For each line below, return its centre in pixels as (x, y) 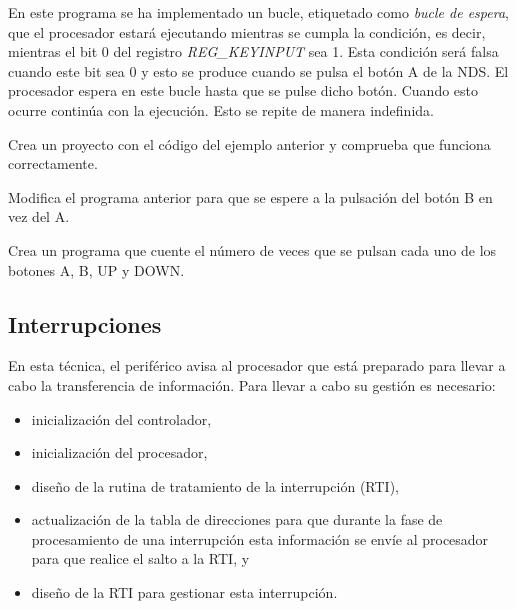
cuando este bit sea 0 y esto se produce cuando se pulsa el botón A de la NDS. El (258, 70)
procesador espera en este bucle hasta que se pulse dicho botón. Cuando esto (243, 90)
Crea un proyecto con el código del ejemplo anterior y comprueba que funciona (249, 143)
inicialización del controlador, (121, 418)
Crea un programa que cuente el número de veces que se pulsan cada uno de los (252, 249)
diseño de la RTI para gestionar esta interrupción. (184, 592)
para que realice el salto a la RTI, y (140, 558)
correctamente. (53, 163)
